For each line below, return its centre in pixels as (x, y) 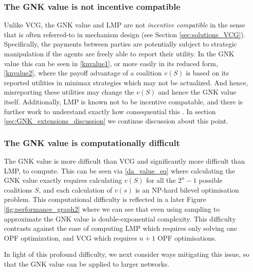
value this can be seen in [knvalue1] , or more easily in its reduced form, (111, 63)
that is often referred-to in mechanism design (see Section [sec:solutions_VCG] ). (125, 34)
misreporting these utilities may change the (69, 92)
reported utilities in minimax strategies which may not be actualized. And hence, (126, 82)
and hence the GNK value (197, 92)
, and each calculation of (75, 189)
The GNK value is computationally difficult (92, 142)
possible (211, 180)
